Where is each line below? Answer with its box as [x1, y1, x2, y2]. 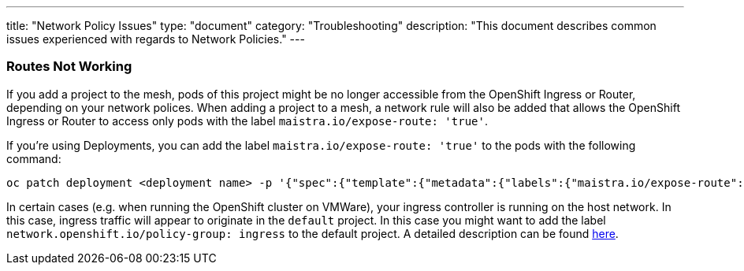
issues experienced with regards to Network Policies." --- [6, 32, 305, 46]
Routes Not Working [6, 58, 132, 75]
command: [6, 151, 61, 165]
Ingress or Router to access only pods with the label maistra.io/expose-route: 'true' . [6, 113, 488, 128]
